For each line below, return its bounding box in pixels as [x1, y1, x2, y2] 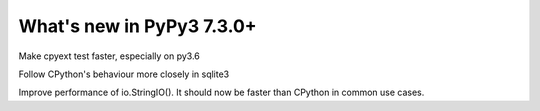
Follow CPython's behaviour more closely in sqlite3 [18, 68, 230, 80]
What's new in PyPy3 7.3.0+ [18, 15, 257, 37]
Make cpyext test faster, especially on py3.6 [18, 50, 200, 62]
